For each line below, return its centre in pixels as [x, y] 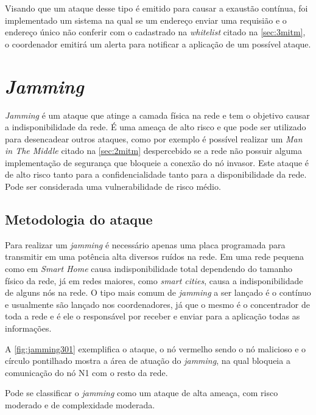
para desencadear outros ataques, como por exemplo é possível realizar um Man [154, 138]
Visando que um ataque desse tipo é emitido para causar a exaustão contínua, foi [156, 8]
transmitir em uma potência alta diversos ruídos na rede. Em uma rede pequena [155, 256]
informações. [28, 328]
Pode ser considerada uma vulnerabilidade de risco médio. [113, 187]
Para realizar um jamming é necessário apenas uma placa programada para [145, 244]
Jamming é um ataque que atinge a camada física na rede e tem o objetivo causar [157, 115]
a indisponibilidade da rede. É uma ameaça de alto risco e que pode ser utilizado [156, 127]
